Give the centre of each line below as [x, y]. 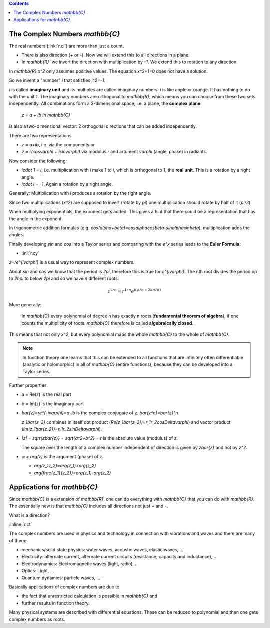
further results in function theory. [56, 603]
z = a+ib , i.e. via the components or [58, 144]
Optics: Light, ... [38, 571]
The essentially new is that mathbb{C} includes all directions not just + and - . [89, 506]
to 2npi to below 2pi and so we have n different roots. [64, 279]
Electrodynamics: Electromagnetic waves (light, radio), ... [80, 564]
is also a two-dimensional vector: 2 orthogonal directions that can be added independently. [103, 126]
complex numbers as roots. [37, 619]
